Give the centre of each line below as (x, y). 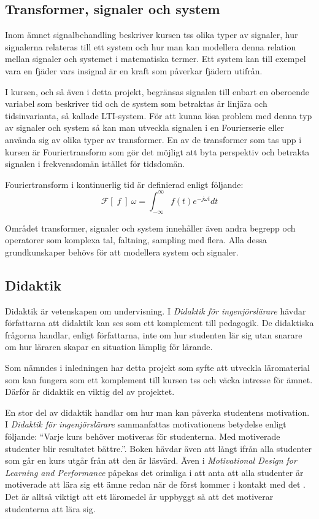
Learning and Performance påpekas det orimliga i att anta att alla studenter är (154, 472)
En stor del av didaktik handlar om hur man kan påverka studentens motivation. (157, 412)
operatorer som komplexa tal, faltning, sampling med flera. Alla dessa (136, 240)
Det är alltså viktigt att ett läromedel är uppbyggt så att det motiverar (139, 496)
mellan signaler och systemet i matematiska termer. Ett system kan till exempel (156, 59)
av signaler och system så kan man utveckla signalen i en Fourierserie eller (145, 127)
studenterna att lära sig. (50, 508)
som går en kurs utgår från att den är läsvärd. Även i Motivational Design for (151, 460)
